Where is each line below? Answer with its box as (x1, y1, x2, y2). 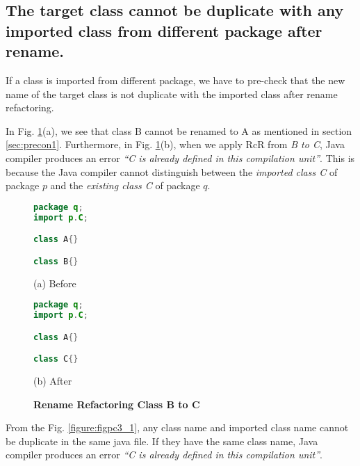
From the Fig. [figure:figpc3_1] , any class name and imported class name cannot (6, 420, 349, 435)
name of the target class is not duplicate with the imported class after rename (6, 86, 338, 101)
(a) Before (33, 275, 76, 290)
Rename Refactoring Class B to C (33, 396, 200, 411)
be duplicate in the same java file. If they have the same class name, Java (6, 433, 318, 448)
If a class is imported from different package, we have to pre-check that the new (6, 72, 345, 87)
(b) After (33, 373, 72, 387)
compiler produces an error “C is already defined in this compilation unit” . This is (6, 150, 355, 165)
